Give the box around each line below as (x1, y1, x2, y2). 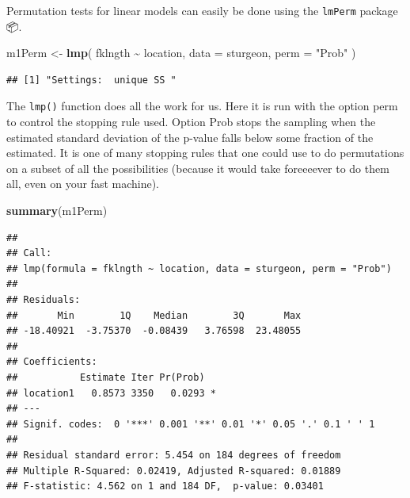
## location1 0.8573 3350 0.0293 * (6, 387, 216, 399)
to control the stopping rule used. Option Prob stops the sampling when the (6, 113, 376, 130)
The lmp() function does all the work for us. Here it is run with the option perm (6, 98, 398, 114)
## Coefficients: (6, 356, 97, 368)
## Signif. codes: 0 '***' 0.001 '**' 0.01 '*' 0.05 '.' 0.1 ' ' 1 (6, 418, 375, 430)
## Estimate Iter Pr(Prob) (6, 372, 205, 383)
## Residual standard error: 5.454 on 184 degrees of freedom (6, 449, 341, 461)
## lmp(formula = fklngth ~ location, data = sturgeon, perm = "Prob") (6, 262, 392, 274)
